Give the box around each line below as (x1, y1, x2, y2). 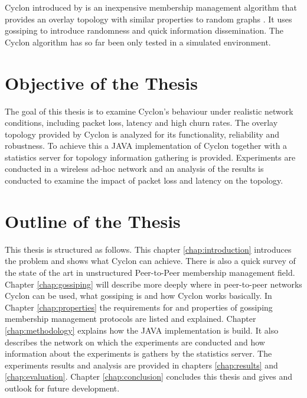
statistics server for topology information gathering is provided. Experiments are (5, 151, 296, 163)
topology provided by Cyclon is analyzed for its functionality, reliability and (5, 128, 280, 140)
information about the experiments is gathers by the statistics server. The (5, 347, 272, 360)
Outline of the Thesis (5, 208, 181, 233)
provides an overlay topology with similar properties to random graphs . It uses (5, 12, 292, 25)
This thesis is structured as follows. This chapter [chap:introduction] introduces (5, 243, 292, 255)
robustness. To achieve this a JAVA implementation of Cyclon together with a (5, 139, 288, 152)
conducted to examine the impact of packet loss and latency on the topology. (5, 174, 283, 187)
